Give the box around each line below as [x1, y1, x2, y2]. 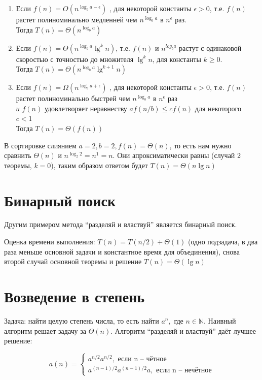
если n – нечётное [156, 367, 212, 374]
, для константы [152, 53, 201, 64]
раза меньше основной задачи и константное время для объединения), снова [4, 246, 240, 257]
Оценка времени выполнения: [4, 236, 95, 247]
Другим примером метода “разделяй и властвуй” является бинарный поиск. [4, 219, 237, 230]
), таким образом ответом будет [51, 160, 148, 170]
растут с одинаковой [179, 42, 242, 53]
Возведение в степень [4, 286, 145, 307]
